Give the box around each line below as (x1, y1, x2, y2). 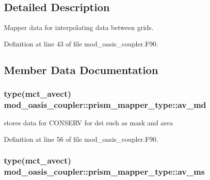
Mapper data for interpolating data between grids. (4, 22, 154, 32)
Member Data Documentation (4, 62, 159, 77)
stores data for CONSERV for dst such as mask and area (4, 118, 173, 128)
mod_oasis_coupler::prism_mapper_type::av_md (4, 99, 207, 111)
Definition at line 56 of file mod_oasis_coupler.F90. (4, 134, 158, 144)
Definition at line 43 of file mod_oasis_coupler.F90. (4, 38, 158, 48)
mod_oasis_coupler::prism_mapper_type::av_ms (4, 165, 205, 178)
